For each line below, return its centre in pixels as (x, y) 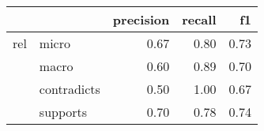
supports (63, 112)
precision (141, 19)
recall (199, 19)
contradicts (70, 89)
